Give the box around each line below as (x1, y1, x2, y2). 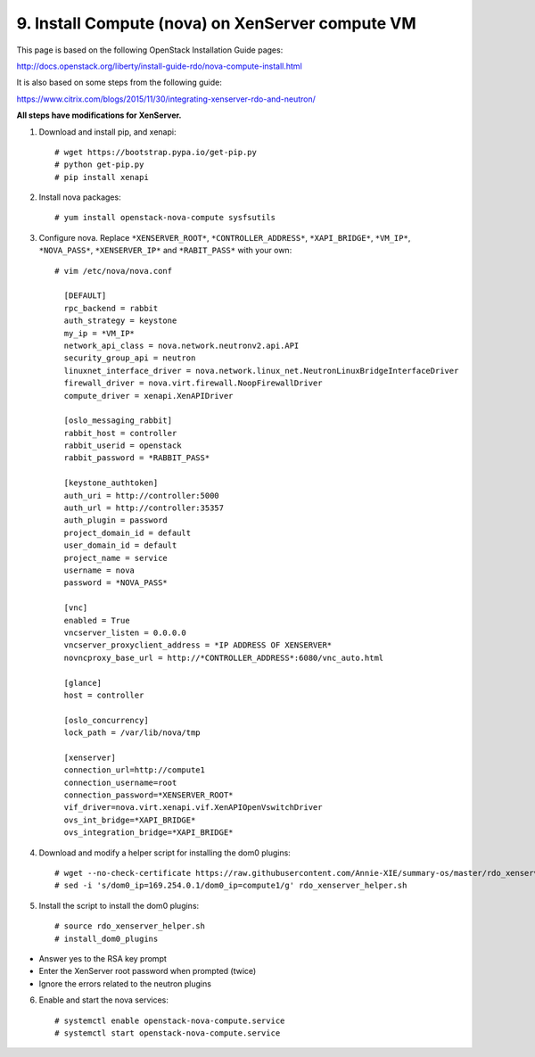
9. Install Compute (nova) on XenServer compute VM (16, 13, 416, 33)
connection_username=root (63, 777, 177, 788)
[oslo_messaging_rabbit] (63, 416, 173, 425)
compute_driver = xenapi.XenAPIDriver (63, 391, 234, 401)
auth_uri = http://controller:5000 (63, 491, 220, 500)
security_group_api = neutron (63, 353, 196, 363)
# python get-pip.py (54, 160, 144, 169)
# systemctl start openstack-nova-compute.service (54, 1028, 281, 1038)
